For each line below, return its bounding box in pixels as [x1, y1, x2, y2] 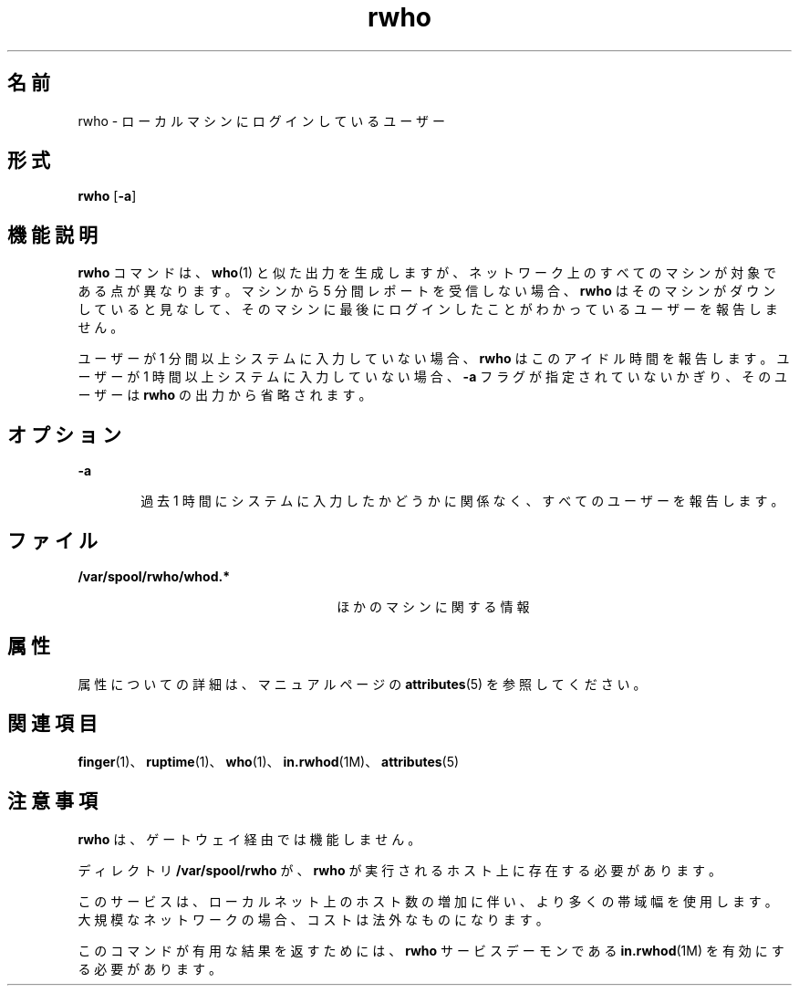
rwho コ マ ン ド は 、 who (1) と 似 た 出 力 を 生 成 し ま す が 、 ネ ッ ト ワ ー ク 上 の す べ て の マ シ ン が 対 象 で [78, 265, 777, 281]
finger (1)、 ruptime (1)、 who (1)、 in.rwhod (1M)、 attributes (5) [78, 753, 460, 769]
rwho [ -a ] [78, 188, 137, 204]
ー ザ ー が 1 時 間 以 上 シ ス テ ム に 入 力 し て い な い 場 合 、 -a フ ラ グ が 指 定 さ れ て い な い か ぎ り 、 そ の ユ [78, 369, 788, 385]
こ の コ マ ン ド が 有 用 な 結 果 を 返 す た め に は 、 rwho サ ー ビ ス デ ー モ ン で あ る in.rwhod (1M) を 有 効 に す [78, 942, 784, 958]
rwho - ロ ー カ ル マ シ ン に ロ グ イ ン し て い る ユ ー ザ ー [78, 112, 446, 129]
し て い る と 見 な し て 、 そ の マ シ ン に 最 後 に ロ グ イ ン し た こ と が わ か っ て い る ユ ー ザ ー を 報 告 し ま [78, 301, 778, 318]
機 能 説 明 [7, 223, 98, 246]
